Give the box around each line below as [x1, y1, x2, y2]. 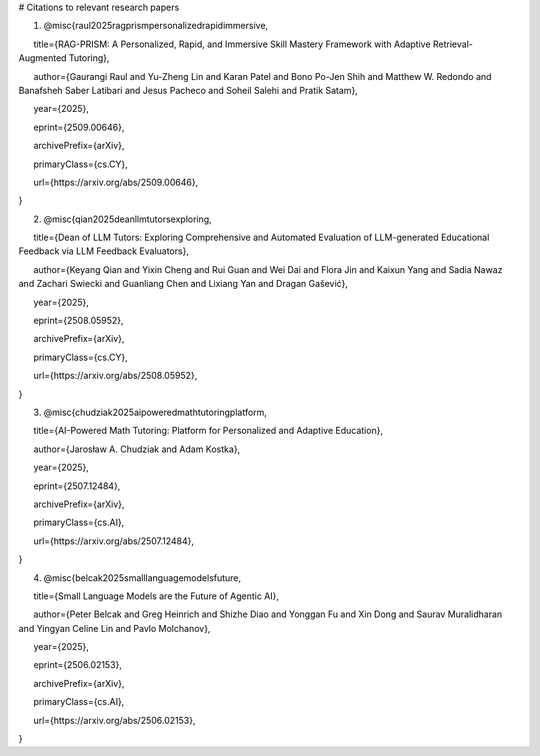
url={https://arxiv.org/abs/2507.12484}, [33, 535, 195, 547]
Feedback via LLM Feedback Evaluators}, [18, 245, 190, 257]
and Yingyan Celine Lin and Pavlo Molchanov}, [18, 622, 211, 634]
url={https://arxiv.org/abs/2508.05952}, [33, 370, 198, 382]
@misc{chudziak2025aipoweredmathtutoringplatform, [43, 406, 267, 418]
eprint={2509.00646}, [33, 121, 125, 133]
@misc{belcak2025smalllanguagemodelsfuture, [43, 571, 242, 584]
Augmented [18, 52, 67, 64]
